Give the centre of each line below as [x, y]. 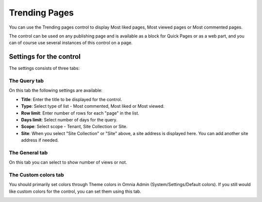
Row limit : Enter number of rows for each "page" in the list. [80, 113]
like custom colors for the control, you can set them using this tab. [75, 191]
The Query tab [26, 81]
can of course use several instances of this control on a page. [71, 43]
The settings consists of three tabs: [44, 68]
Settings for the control [45, 57]
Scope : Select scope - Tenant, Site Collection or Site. [74, 127]
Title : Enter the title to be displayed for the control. [72, 99]
